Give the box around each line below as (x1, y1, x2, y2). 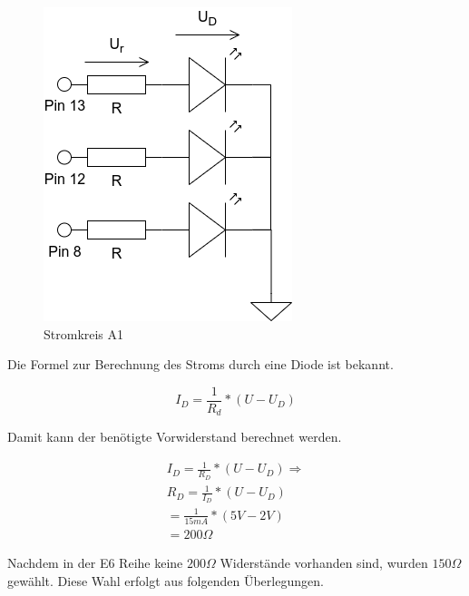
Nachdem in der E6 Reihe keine (7, 553, 183, 572)
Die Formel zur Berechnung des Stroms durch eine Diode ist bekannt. (7, 355, 394, 374)
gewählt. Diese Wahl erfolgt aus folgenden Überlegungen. (7, 571, 324, 590)
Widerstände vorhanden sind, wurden (220, 553, 428, 572)
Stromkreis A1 (44, 324, 124, 343)
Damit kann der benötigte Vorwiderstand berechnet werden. (7, 427, 342, 446)
